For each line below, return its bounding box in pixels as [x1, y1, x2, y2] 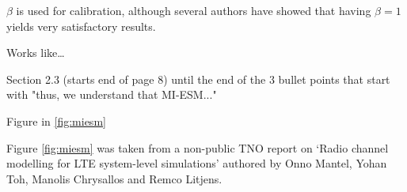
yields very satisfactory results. [6, 17, 156, 34]
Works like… [6, 44, 65, 61]
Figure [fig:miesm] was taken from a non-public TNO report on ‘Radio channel [6, 139, 389, 156]
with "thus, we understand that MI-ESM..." [6, 86, 217, 103]
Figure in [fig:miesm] [6, 112, 106, 129]
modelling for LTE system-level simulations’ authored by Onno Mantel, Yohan [6, 155, 387, 171]
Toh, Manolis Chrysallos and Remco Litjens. [6, 170, 223, 186]
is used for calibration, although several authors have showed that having [16, 2, 371, 18]
